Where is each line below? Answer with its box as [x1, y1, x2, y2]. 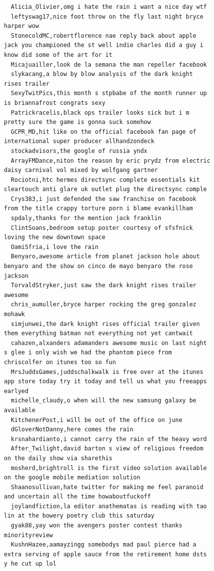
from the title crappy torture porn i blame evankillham [4, 205, 193, 212]
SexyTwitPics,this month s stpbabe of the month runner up [11, 90, 207, 97]
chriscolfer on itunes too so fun [4, 358, 116, 366]
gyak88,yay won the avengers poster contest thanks [11, 522, 183, 529]
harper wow [4, 23, 39, 30]
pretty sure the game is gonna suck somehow [4, 119, 151, 126]
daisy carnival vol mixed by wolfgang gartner [4, 167, 158, 174]
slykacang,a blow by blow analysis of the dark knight [11, 71, 193, 78]
